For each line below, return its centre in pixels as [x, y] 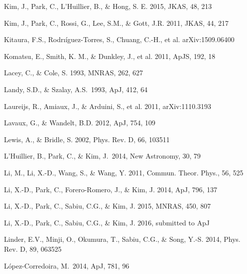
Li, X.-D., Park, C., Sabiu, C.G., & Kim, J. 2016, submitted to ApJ [107, 222]
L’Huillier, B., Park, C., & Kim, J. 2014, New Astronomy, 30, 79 [102, 156]
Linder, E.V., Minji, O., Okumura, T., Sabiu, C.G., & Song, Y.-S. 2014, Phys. [122, 239]
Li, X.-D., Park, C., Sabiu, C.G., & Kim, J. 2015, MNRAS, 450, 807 [107, 206]
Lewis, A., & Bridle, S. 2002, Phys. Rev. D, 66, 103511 [87, 139]
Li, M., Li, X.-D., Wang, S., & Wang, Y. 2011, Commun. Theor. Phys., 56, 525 [124, 172]
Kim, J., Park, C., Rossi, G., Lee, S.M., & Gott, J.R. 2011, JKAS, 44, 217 [116, 23]
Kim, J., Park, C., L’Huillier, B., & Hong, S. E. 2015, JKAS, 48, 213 [108, 6]
